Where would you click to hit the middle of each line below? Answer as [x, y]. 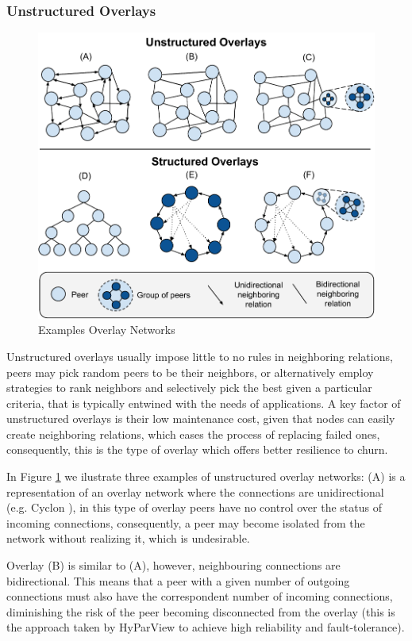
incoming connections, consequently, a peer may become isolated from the [186, 522]
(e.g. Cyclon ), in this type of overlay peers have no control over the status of [194, 507]
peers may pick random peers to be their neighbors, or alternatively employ [190, 372]
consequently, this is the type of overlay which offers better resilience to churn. [197, 449]
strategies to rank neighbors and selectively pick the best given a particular [189, 388]
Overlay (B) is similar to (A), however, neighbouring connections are [173, 565]
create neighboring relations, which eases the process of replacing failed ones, [193, 434]
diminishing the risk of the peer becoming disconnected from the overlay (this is [201, 611]
